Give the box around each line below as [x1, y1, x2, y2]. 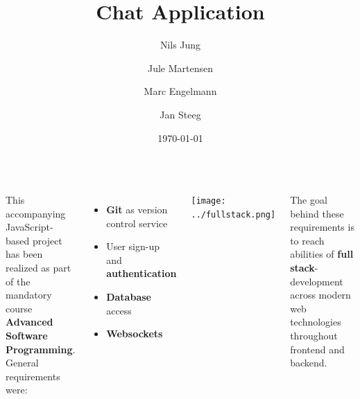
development [290, 274, 343, 288]
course [6, 301, 33, 315]
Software [6, 328, 48, 343]
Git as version [106, 202, 168, 217]
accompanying [6, 206, 66, 220]
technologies [290, 314, 341, 329]
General [6, 355, 39, 370]
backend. [290, 355, 327, 370]
